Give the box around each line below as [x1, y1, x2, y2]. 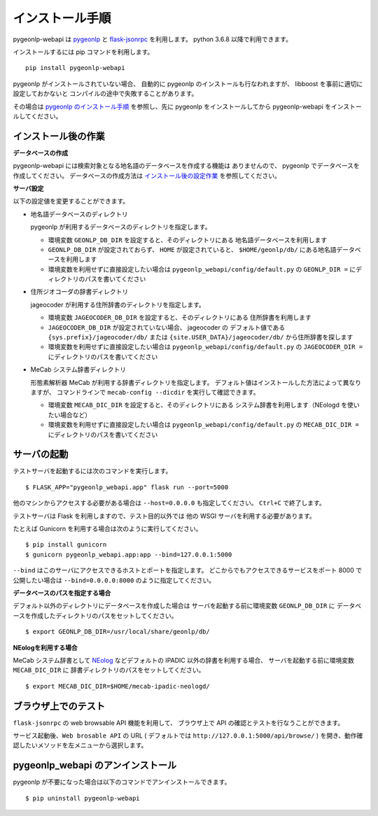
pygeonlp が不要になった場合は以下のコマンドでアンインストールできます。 [13, 778, 231, 787]
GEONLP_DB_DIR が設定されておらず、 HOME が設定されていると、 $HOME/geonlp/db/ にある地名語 [48, 245, 337, 253]
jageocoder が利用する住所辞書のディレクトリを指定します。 [30, 300, 206, 309]
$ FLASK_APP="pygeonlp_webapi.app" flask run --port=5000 [25, 483, 229, 491]
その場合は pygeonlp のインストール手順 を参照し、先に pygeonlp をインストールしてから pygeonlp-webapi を [13, 102, 332, 111]
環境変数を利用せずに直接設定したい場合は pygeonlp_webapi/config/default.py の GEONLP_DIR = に [48, 265, 356, 273]
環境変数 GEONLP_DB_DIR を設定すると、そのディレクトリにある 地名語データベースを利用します [48, 235, 328, 244]
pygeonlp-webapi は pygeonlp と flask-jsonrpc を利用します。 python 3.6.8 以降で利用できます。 [13, 35, 292, 43]
